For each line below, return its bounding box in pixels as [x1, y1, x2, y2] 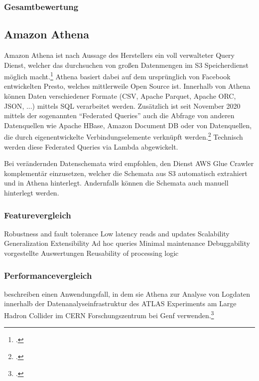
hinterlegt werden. [4, 188, 59, 198]
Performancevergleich [4, 269, 92, 281]
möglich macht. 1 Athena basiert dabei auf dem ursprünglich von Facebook [4, 70, 231, 81]
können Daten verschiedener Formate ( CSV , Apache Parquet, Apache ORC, [4, 91, 236, 101]
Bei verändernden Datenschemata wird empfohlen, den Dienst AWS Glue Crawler [4, 158, 254, 169]
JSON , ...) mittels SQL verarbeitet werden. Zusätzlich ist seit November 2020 [4, 100, 241, 111]
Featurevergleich [4, 208, 71, 221]
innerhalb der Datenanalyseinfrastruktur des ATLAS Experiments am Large [4, 298, 237, 309]
